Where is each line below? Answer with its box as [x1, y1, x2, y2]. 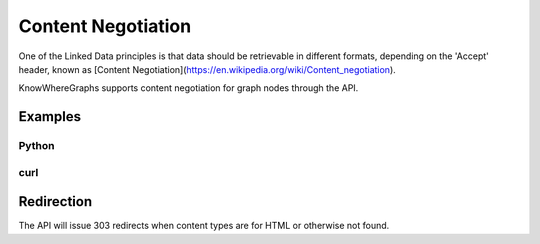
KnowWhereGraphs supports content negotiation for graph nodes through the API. [18, 82, 359, 94]
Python [18, 139, 55, 153]
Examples [18, 108, 82, 125]
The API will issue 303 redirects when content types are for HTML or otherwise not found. [18, 220, 390, 232]
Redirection [18, 193, 93, 210]
